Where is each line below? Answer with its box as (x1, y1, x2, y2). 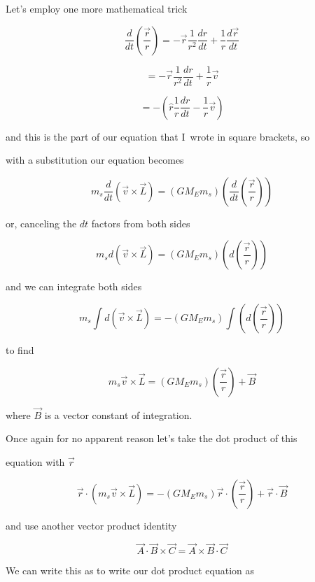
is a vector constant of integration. (44, 407, 192, 422)
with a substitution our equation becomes (6, 152, 184, 167)
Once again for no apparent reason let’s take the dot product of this (6, 431, 297, 446)
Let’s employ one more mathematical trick (6, 1, 188, 15)
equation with (6, 455, 65, 469)
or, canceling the (6, 215, 77, 230)
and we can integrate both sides (6, 279, 142, 294)
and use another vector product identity (6, 518, 177, 532)
